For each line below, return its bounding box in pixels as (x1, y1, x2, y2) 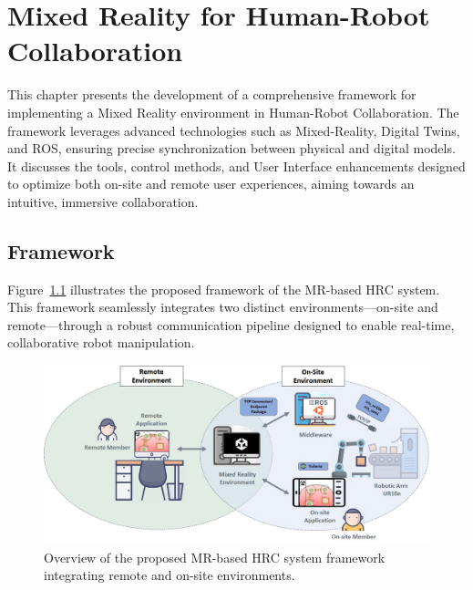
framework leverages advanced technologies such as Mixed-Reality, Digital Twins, (7, 120, 460, 140)
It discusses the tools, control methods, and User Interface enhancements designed (7, 156, 466, 175)
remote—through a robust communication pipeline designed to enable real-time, (7, 315, 455, 334)
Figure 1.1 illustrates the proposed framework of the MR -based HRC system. (7, 279, 440, 298)
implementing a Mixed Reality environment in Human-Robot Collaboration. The (7, 102, 459, 121)
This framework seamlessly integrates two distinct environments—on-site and (7, 297, 438, 316)
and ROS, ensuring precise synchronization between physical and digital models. (7, 139, 456, 158)
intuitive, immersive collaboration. (7, 191, 199, 211)
